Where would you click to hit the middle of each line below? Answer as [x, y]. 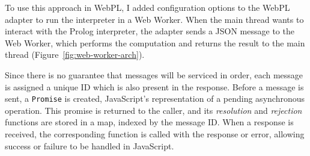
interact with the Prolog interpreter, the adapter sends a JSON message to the [150, 31]
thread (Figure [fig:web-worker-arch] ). [75, 55]
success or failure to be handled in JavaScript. [90, 145]
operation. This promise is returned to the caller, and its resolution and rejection [153, 110]
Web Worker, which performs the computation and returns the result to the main [155, 42]
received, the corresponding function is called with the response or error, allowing [155, 134]
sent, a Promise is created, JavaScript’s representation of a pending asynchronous [155, 98]
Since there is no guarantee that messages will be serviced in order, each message [154, 74]
